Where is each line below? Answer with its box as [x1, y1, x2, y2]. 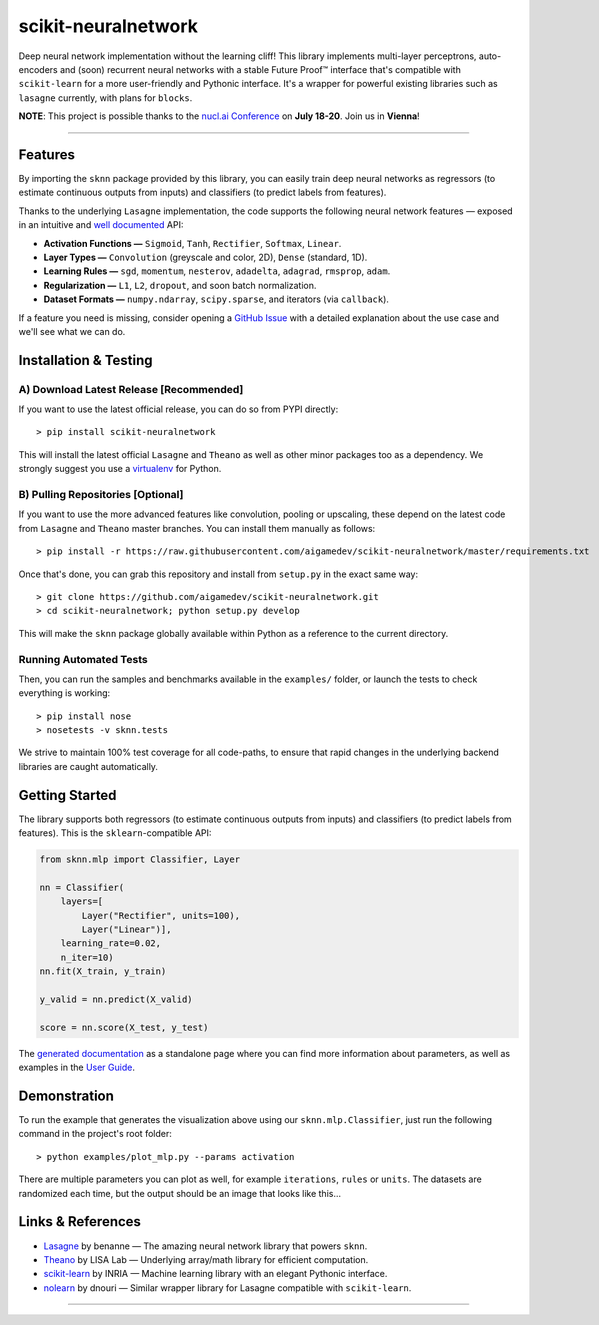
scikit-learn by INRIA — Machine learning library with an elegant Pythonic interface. [43, 1268, 388, 1280]
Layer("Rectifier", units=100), [81, 910, 240, 921]
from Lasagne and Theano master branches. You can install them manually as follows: [18, 522, 376, 534]
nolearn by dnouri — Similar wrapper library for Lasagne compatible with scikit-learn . [43, 1281, 412, 1294]
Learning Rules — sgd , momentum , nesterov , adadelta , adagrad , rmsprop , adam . [43, 265, 391, 277]
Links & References [18, 1213, 142, 1230]
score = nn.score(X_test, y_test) [39, 1021, 209, 1033]
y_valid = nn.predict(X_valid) [39, 994, 194, 1005]
